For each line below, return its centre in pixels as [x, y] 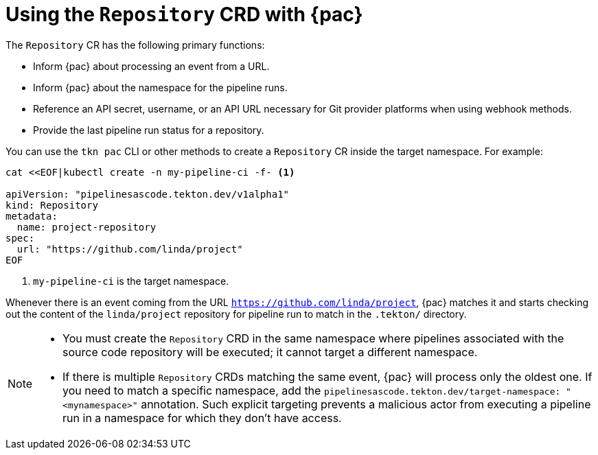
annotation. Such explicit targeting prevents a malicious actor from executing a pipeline [366, 404]
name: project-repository [87, 227]
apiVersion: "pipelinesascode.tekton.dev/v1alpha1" [148, 194]
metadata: [32, 216]
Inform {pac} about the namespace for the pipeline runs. [160, 87]
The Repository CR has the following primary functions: [135, 45]
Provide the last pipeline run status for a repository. [149, 130]
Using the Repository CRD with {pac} [184, 14]
